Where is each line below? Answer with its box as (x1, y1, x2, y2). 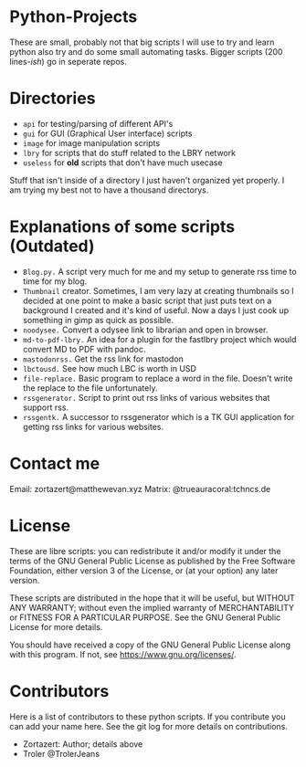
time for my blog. (22, 276, 88, 287)
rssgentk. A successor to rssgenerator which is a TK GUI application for (22, 411, 295, 422)
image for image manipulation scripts (22, 137, 161, 148)
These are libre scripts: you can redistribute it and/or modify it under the (9, 545, 281, 556)
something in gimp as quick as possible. (22, 314, 174, 325)
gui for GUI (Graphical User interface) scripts (22, 128, 193, 139)
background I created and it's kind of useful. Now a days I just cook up (22, 304, 290, 316)
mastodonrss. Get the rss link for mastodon (22, 353, 185, 364)
